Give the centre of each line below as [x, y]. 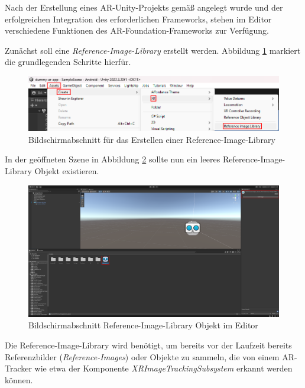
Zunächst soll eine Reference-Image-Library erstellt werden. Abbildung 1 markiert [153, 50]
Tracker [18, 368]
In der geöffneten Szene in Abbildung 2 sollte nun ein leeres [113, 159]
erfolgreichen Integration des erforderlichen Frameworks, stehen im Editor [138, 19]
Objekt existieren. [67, 171]
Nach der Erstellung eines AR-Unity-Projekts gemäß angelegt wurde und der [144, 7]
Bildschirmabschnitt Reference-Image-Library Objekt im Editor [143, 325]
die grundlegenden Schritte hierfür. [68, 62]
